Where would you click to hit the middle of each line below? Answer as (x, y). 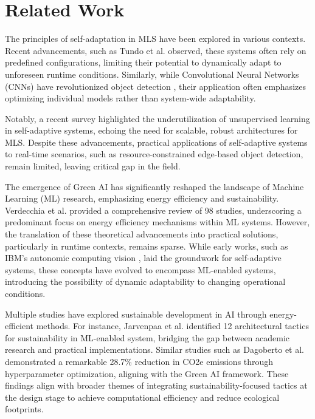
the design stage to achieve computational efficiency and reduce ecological (142, 397)
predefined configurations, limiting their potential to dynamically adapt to (143, 62)
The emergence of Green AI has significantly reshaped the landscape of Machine (154, 186)
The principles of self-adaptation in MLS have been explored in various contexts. (155, 39)
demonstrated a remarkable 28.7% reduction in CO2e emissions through (139, 361)
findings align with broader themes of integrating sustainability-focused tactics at (156, 385)
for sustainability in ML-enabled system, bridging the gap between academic (147, 337)
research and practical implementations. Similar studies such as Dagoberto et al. (154, 349)
